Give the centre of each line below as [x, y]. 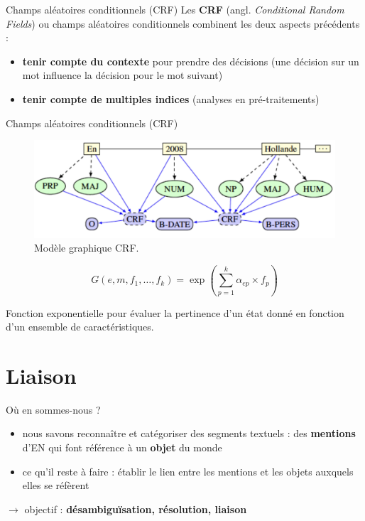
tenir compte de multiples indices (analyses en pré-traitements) [171, 98]
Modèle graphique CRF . [87, 248]
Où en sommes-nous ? [53, 409]
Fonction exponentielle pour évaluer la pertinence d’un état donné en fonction [175, 312]
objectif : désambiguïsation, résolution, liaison [136, 509]
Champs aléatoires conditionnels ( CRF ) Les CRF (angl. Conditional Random [175, 9]
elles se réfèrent [56, 485]
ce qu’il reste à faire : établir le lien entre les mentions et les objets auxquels [188, 471]
